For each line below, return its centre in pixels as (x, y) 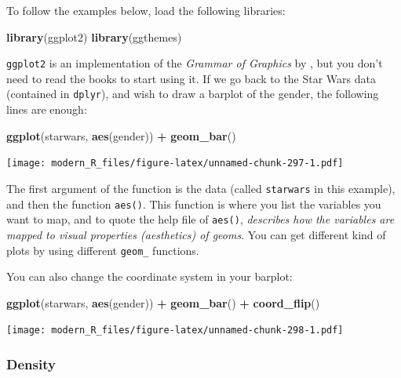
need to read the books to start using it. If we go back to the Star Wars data (191, 78)
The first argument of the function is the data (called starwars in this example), (201, 188)
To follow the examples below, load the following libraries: (146, 10)
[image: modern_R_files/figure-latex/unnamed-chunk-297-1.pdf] (175, 164)
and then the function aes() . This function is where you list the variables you (194, 204)
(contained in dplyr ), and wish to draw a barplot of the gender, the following (193, 94)
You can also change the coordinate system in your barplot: (149, 276)
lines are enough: (47, 109)
